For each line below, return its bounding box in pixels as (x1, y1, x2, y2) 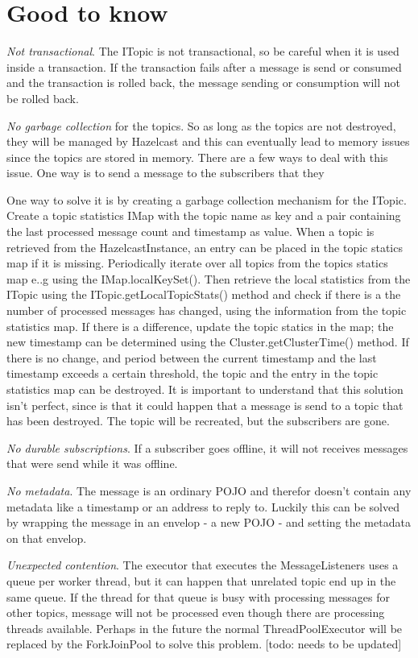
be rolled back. (6, 89, 79, 106)
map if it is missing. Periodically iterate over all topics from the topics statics (6, 255, 388, 271)
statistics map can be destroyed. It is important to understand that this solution (6, 381, 404, 397)
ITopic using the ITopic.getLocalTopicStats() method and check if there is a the (6, 286, 401, 303)
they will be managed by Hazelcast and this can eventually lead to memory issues (6, 133, 410, 150)
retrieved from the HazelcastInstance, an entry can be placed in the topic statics (6, 238, 403, 255)
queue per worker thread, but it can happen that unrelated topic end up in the (6, 572, 396, 589)
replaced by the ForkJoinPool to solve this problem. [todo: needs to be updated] (6, 635, 402, 652)
